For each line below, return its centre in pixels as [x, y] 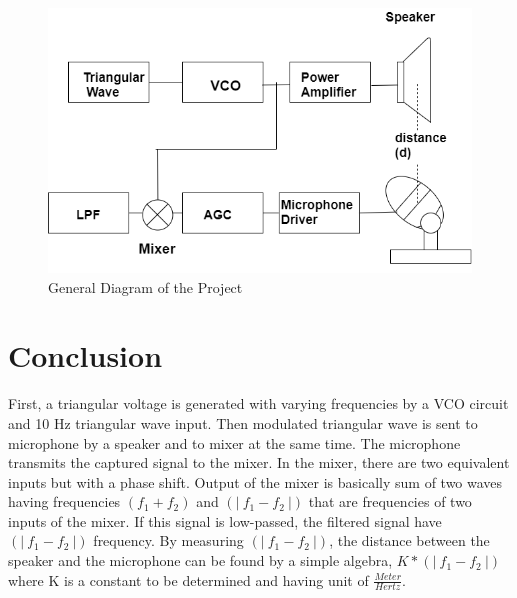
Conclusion [85, 355]
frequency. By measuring [168, 540]
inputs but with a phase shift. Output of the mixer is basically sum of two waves [255, 481]
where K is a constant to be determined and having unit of [188, 579]
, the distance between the [409, 540]
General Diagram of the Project [145, 286]
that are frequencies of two [390, 501]
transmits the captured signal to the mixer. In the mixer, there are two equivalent [259, 462]
